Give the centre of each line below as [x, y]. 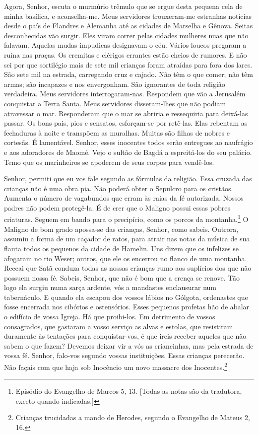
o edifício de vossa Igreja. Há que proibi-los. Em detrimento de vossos [110, 317]
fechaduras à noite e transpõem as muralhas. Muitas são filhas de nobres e [117, 132]
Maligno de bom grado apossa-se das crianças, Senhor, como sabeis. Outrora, [121, 229]
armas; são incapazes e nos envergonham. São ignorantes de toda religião [115, 84]
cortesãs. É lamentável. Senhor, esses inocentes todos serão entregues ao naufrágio [129, 142]
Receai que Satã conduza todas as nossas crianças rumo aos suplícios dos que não [128, 268]
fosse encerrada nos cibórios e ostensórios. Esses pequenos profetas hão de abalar [127, 307]
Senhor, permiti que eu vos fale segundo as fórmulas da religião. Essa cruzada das [128, 179]
